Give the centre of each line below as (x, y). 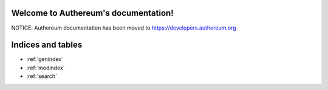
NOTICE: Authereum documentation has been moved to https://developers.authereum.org (124, 28)
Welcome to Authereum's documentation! (92, 13)
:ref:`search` (42, 76)
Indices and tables (47, 45)
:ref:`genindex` (45, 59)
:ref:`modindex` (46, 68)
